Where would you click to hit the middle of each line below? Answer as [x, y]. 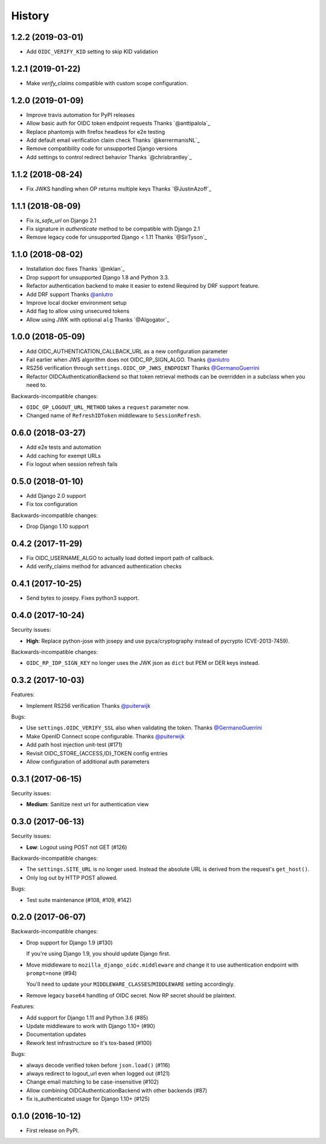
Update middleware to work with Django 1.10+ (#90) [91, 1026]
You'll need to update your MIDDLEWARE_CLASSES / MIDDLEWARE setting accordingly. [130, 984]
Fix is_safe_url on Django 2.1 [61, 220]
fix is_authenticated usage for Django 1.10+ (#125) [88, 1099]
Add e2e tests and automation [64, 447]
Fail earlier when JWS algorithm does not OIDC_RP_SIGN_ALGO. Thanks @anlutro [128, 360]
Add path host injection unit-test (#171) [75, 745]
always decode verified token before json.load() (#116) [98, 1065]
